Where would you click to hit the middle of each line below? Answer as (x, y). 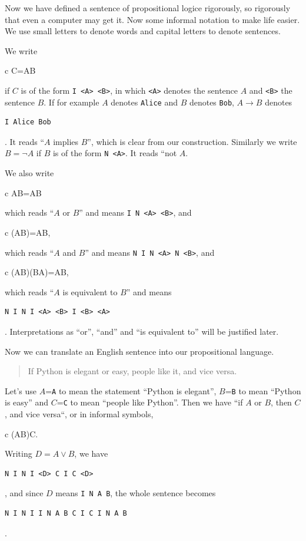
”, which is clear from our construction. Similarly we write (192, 141)
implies (66, 141)
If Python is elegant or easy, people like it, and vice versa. (132, 371)
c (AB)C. (21, 433)
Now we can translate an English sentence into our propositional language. (139, 351)
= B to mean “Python (263, 390)
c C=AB (20, 70)
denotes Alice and (144, 102)
